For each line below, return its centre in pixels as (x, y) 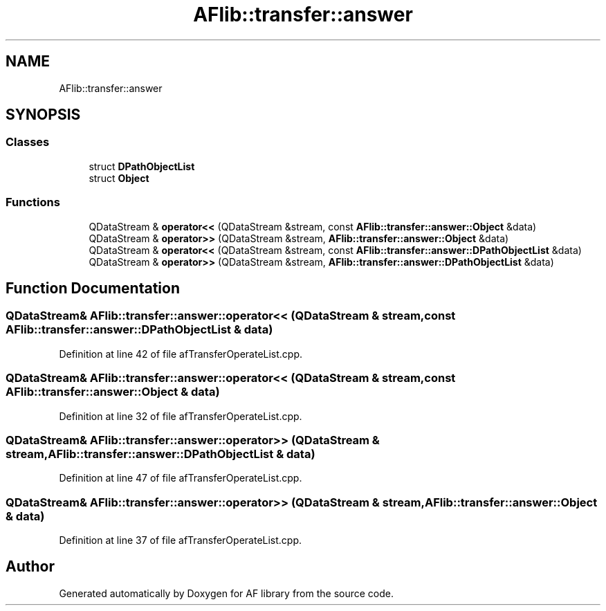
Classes (28, 142)
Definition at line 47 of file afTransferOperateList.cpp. (181, 478)
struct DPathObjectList (142, 166)
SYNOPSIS (43, 115)
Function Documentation (93, 288)
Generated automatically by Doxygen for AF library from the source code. (227, 593)
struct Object (119, 178)
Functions (33, 202)
